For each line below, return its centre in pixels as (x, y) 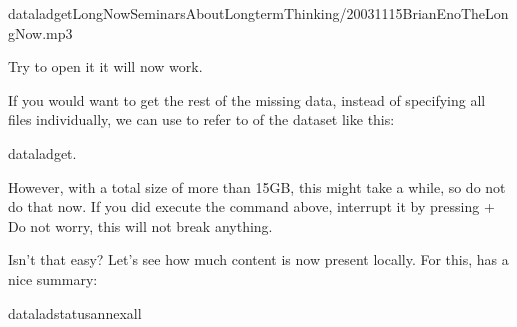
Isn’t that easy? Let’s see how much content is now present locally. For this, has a (258, 259)
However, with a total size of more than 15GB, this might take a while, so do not (257, 186)
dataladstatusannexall (75, 312)
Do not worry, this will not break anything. (140, 225)
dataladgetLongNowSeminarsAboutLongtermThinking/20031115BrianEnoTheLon (258, 13)
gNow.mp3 (40, 32)
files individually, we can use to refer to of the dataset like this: (201, 119)
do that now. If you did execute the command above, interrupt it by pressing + (251, 206)
